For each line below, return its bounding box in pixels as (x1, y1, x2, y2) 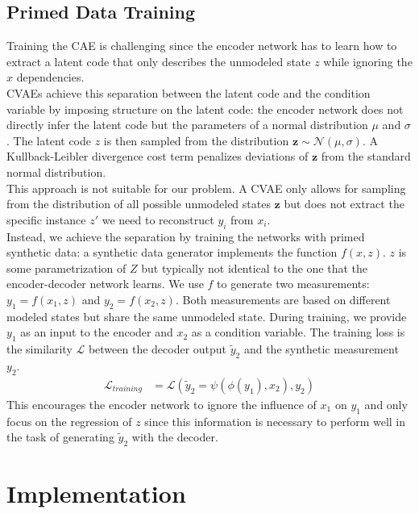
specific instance (6, 211, 86, 228)
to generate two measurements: (217, 275, 370, 292)
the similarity (6, 341, 73, 357)
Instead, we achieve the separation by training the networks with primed (6, 228, 365, 244)
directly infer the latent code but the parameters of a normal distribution (6, 116, 368, 133)
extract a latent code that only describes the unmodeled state (6, 52, 311, 69)
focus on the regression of (6, 412, 132, 429)
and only (364, 395, 408, 412)
